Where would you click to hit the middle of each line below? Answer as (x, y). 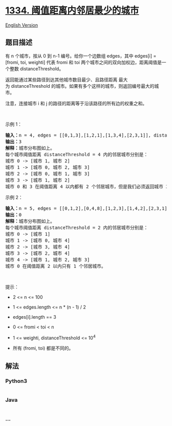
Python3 (16, 381)
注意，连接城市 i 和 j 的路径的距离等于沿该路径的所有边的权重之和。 (76, 103)
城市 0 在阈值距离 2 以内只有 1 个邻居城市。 (56, 266)
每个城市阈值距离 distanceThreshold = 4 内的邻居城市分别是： (77, 154)
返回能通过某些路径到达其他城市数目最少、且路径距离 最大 (67, 80)
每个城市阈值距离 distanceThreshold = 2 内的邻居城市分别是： (77, 227)
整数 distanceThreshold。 (37, 69)
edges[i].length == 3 (34, 317)
